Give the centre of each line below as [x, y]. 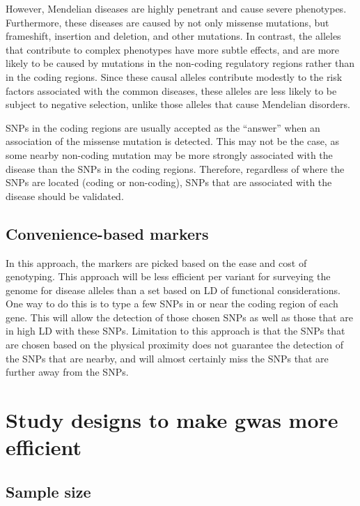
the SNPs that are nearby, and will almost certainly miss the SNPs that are [167, 358]
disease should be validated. [65, 195]
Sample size [48, 491]
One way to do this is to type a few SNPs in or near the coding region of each [172, 304]
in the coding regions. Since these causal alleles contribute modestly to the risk [174, 76]
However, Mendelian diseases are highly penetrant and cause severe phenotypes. [176, 8]
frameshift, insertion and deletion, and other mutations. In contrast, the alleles [173, 36]
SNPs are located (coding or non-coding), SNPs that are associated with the [169, 182]
